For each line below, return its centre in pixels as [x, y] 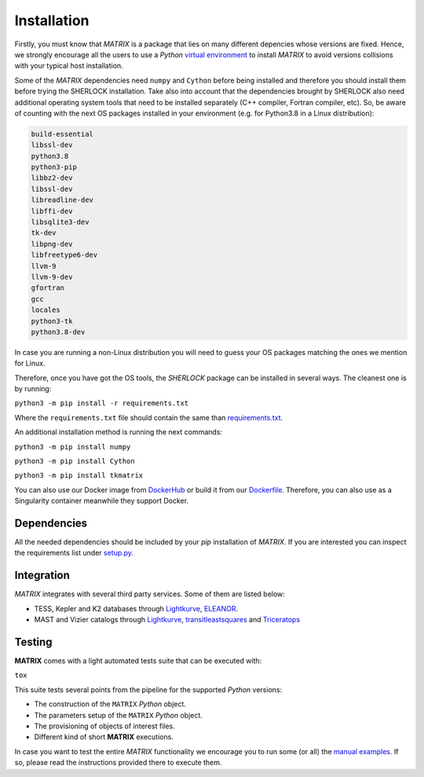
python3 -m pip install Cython [75, 461]
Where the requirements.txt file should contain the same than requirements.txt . [149, 417]
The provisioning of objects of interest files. [105, 726]
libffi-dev [52, 211]
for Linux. [30, 363]
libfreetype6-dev [64, 255]
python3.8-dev [58, 332]
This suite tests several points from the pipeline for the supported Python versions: [148, 689]
